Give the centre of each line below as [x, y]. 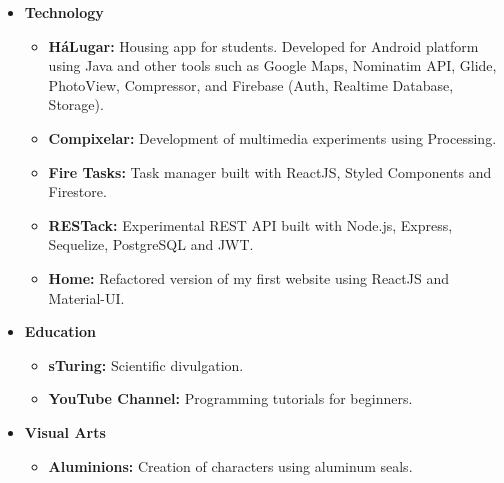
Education [60, 331]
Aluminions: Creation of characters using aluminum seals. [230, 465]
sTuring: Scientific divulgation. [146, 364]
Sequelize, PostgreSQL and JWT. [151, 244]
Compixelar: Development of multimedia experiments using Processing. [272, 137]
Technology [64, 12]
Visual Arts [65, 431]
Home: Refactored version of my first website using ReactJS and [248, 277]
